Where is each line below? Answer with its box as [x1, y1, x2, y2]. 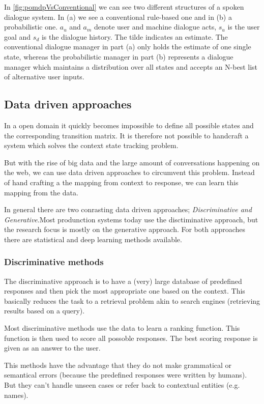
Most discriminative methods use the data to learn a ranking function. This [4, 323, 240, 333]
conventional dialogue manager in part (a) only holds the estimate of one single [4, 41, 251, 52]
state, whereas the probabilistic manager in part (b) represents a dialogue [4, 51, 233, 62]
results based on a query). [4, 305, 85, 316]
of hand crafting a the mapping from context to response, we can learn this [4, 177, 239, 187]
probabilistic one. [4, 21, 58, 32]
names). [4, 389, 28, 400]
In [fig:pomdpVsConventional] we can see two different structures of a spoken [4, 2, 244, 12]
